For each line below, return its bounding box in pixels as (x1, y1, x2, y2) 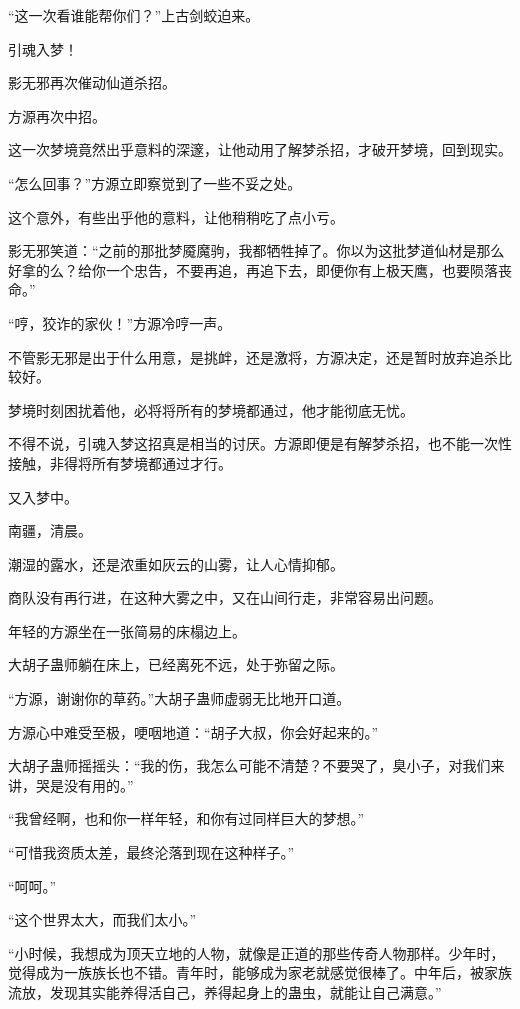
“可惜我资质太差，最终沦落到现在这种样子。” (8, 842, 295, 863)
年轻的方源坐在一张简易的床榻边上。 (8, 620, 246, 641)
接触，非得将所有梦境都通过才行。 (8, 452, 232, 473)
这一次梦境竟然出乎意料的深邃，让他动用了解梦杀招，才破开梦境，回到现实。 (8, 139, 512, 160)
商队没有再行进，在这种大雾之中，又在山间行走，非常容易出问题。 (8, 587, 442, 608)
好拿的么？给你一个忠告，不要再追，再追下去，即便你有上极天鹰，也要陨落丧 (8, 259, 512, 280)
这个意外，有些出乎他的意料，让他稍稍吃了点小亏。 (8, 206, 344, 227)
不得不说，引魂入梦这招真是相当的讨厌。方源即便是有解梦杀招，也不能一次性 (8, 433, 512, 454)
